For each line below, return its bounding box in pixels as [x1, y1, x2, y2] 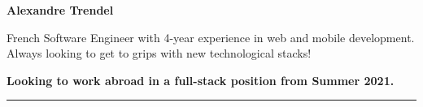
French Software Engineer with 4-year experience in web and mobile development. [7, 28, 415, 45]
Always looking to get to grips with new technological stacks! [7, 45, 312, 62]
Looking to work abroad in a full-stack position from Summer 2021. [7, 71, 395, 88]
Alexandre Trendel [7, 2, 114, 18]
